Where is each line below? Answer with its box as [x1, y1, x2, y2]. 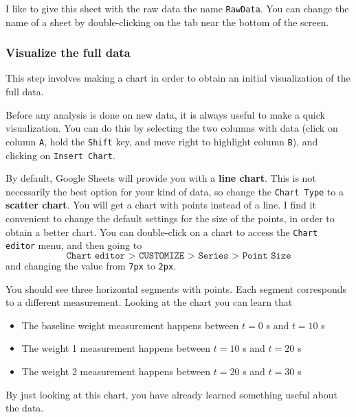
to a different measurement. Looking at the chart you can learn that [5, 295, 293, 309]
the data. [5, 401, 44, 415]
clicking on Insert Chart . [5, 147, 115, 162]
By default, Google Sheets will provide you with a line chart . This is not [5, 171, 316, 185]
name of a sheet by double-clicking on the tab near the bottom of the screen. [5, 14, 329, 29]
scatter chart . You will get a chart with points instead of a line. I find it [5, 198, 316, 212]
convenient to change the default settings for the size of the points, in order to [5, 211, 335, 225]
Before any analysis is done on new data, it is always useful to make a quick [5, 107, 325, 121]
